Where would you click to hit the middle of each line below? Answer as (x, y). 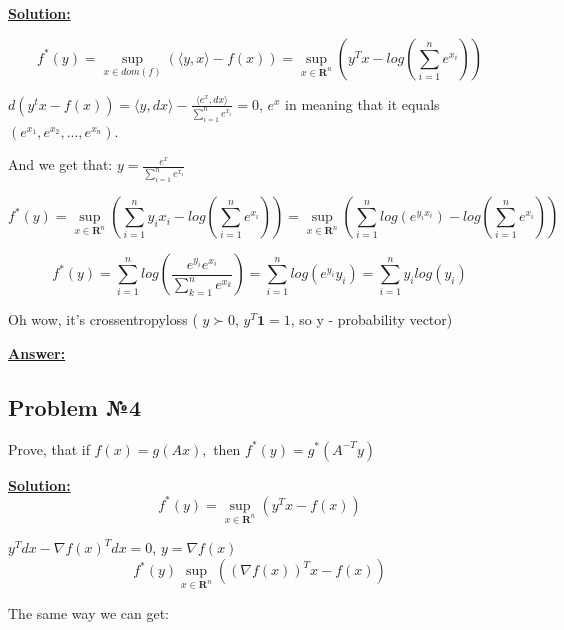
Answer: (37, 352)
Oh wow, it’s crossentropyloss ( (103, 319)
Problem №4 (75, 406)
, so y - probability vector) (371, 319)
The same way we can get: (89, 612)
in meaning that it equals (362, 103)
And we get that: (60, 164)
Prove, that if (49, 448)
